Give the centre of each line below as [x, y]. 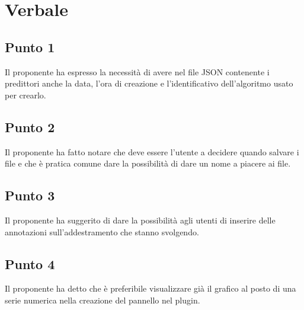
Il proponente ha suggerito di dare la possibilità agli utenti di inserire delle [140, 220]
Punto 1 [30, 47]
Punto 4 [30, 263]
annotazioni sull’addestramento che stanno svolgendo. [102, 231]
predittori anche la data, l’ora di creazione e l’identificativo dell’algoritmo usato [149, 83]
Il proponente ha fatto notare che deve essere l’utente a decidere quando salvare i [152, 151]
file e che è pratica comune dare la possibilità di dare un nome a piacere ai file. [148, 163]
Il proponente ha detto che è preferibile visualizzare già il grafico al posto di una [151, 288]
